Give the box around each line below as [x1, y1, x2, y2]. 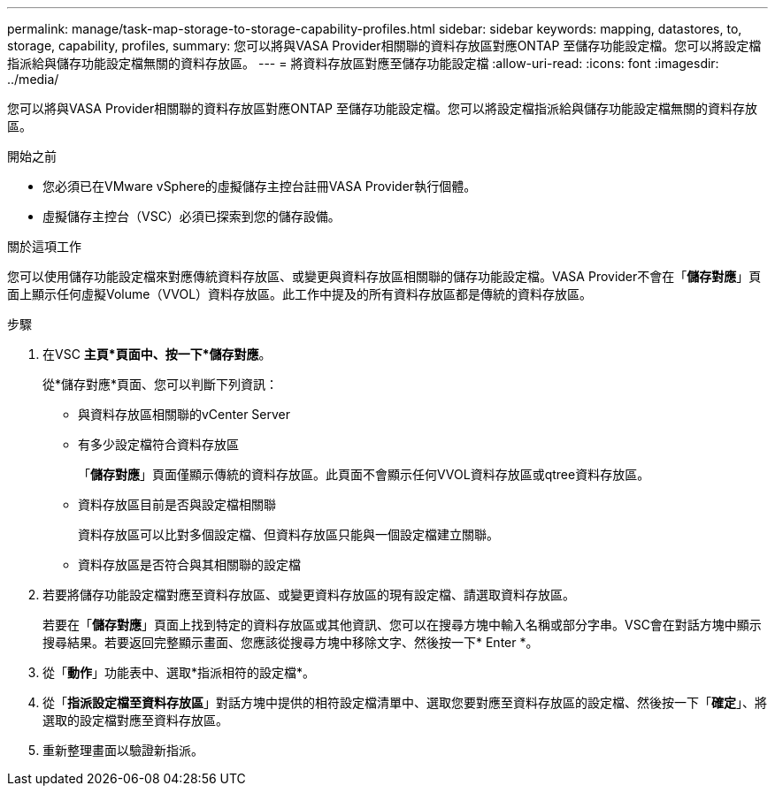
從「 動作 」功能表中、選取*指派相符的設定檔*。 [42, 665, 316, 680]
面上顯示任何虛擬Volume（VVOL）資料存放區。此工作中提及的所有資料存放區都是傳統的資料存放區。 [7, 286, 593, 301]
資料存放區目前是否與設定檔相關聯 [78, 497, 276, 512]
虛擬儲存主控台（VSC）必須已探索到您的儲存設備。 [42, 209, 341, 224]
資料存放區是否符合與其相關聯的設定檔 [78, 557, 301, 572]
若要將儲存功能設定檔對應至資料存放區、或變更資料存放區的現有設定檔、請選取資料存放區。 [42, 587, 575, 602]
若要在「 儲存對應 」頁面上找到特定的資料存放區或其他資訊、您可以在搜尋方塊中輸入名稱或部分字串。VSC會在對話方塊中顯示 [42, 617, 762, 632]
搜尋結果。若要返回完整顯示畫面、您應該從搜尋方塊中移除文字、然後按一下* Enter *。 [42, 635, 539, 650]
